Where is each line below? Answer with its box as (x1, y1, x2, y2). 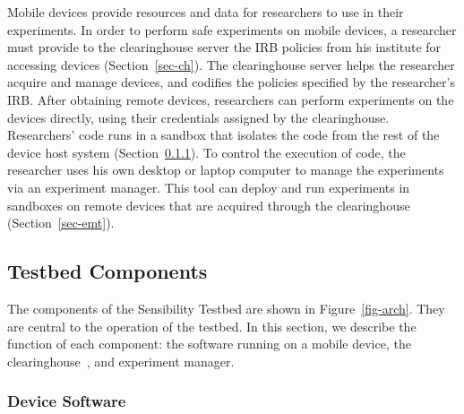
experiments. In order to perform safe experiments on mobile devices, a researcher (7, 20, 457, 39)
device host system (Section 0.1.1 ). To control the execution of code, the (7, 142, 406, 161)
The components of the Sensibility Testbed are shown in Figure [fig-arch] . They (7, 298, 445, 317)
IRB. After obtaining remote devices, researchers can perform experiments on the (7, 90, 454, 108)
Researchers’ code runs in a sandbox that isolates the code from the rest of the (7, 125, 440, 144)
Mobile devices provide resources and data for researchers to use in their (7, 3, 404, 21)
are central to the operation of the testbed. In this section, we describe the (7, 316, 417, 335)
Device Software (7, 390, 126, 412)
